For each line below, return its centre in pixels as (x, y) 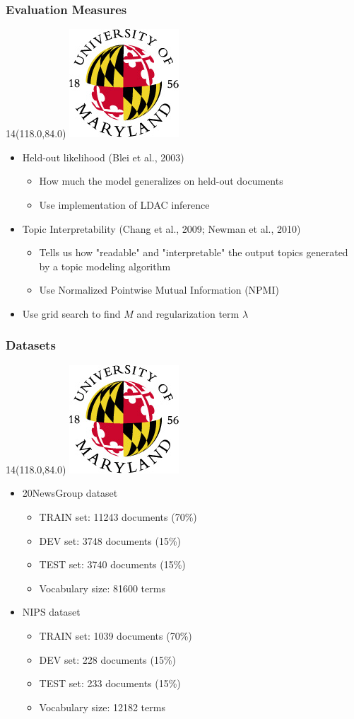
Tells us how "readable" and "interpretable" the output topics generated (194, 252)
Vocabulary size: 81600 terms (102, 588)
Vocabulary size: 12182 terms (102, 707)
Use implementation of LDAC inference (124, 205)
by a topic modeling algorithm (105, 266)
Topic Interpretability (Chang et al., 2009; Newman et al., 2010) (161, 228)
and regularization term (188, 313)
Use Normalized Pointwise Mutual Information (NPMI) (159, 290)
